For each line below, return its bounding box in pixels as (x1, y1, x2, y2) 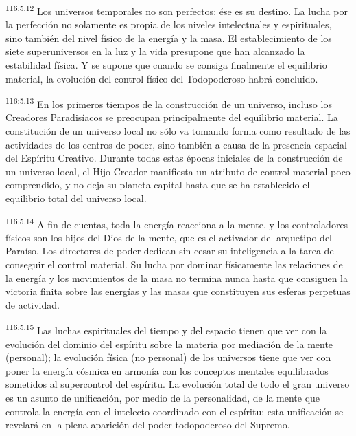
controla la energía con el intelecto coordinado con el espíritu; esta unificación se (5, 404, 344, 418)
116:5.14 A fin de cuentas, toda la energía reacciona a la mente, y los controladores (5, 215, 348, 231)
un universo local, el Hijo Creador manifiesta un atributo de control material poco (5, 164, 351, 178)
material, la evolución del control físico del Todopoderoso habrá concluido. (5, 71, 318, 85)
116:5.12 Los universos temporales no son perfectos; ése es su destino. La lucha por (5, 2, 348, 18)
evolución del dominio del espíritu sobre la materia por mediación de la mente (5, 336, 333, 351)
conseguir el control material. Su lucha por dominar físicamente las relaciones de (5, 257, 343, 272)
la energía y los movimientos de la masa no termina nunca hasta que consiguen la (5, 270, 348, 285)
